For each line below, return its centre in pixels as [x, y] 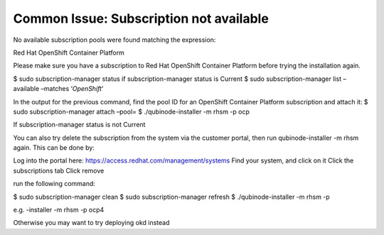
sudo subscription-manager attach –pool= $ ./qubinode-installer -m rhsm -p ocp [132, 111]
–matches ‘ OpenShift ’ [72, 89]
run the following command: [54, 184]
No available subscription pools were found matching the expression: [114, 40]
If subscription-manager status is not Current [79, 125]
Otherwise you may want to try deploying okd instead [91, 223]
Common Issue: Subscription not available [141, 18]
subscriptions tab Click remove [59, 170]
